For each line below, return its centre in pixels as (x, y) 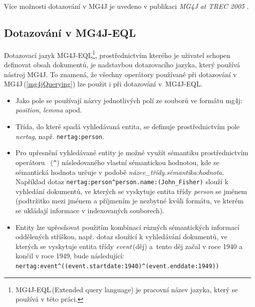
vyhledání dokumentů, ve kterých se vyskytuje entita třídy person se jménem (131, 191)
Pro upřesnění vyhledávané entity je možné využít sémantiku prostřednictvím (132, 153)
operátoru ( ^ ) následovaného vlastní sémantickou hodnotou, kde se (117, 162)
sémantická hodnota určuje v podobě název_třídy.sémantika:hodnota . (120, 172)
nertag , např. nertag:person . (60, 136)
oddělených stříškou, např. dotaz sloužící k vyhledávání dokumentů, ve (121, 237)
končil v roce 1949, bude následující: (70, 256)
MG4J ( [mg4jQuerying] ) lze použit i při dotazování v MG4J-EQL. (103, 84)
